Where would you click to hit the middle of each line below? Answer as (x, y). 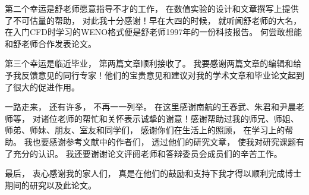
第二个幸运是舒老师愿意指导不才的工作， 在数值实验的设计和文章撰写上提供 (152, 8)
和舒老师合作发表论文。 (51, 43)
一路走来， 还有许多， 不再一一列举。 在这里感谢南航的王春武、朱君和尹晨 (150, 107)
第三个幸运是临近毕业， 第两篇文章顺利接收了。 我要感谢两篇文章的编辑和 (149, 63)
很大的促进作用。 (46, 87)
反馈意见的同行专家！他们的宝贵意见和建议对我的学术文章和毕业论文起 (158, 75)
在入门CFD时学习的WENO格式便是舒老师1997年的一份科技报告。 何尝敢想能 (153, 32)
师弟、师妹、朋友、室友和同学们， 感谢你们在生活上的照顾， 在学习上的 (145, 130)
